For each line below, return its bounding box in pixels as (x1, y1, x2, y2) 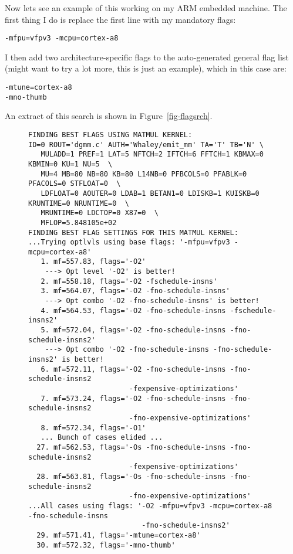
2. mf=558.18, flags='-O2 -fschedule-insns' (41, 277, 218, 286)
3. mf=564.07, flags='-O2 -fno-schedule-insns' (41, 287, 230, 295)
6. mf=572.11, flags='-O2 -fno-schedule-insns (41, 365, 226, 373)
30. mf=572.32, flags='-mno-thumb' (36, 541, 176, 549)
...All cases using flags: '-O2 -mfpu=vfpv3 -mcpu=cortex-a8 (28, 501, 272, 510)
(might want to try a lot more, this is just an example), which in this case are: (5, 62, 287, 74)
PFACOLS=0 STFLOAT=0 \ (28, 179, 121, 188)
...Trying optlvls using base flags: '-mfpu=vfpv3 (28, 238, 230, 247)
